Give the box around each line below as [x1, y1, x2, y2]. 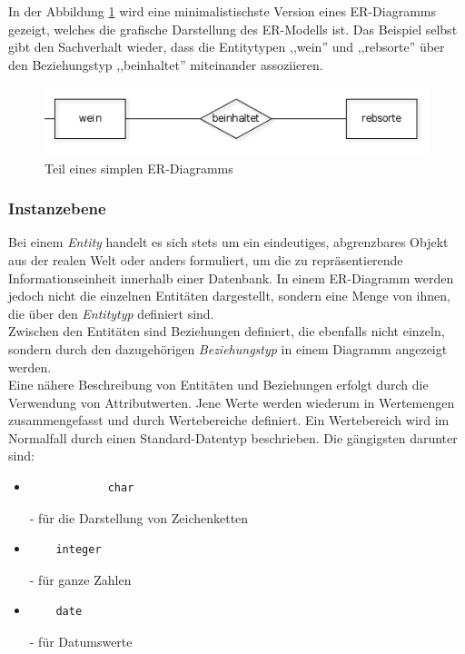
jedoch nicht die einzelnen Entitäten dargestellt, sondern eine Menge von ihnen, [8, 286, 450, 305]
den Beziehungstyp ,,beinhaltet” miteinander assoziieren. [8, 54, 323, 74]
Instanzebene [8, 197, 106, 220]
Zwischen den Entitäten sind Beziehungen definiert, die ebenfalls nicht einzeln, [8, 322, 445, 341]
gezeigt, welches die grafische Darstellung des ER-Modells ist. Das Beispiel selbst [8, 19, 458, 38]
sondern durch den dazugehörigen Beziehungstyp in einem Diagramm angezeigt [8, 339, 448, 358]
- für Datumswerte [29, 632, 133, 651]
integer [55, 543, 102, 557]
